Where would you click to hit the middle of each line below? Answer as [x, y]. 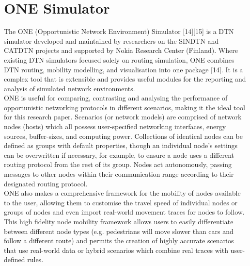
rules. [35, 259]
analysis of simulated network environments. [70, 88]
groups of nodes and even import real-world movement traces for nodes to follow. [124, 212]
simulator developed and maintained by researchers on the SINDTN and [111, 41]
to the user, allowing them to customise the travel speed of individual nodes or [121, 202]
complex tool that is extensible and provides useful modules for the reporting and [125, 79]
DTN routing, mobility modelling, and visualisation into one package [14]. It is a [124, 69]
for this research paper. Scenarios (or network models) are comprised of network [123, 117]
